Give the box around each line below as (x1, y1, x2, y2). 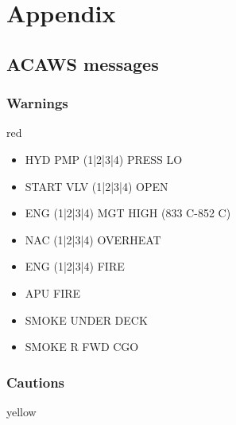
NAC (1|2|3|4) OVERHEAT (25, 231, 161, 248)
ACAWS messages (6, 51, 159, 76)
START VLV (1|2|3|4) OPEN (25, 177, 168, 194)
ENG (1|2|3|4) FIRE (25, 258, 125, 275)
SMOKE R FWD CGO (25, 338, 139, 355)
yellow (6, 403, 37, 419)
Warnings (6, 93, 68, 113)
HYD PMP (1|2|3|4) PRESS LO (25, 150, 183, 167)
